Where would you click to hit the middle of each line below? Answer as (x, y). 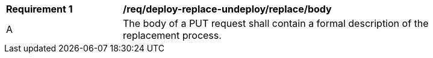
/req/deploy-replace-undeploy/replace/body (227, 9)
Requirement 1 (39, 9)
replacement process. (172, 35)
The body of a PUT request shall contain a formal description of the (276, 23)
